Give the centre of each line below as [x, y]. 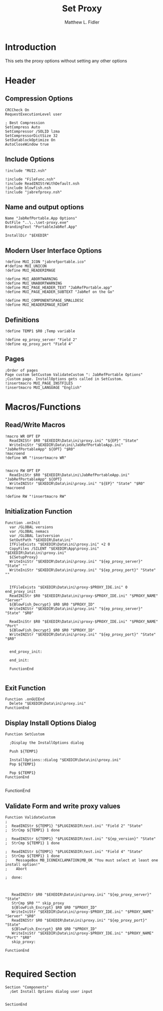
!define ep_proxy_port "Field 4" [39, 344]
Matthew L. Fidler [82, 22]
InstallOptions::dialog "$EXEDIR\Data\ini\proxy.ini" [65, 760]
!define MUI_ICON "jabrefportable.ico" [46, 262]
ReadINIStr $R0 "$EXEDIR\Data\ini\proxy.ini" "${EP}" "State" [74, 440]
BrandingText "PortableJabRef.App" [41, 227]
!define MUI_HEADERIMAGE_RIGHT [37, 305]
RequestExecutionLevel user [34, 114]
